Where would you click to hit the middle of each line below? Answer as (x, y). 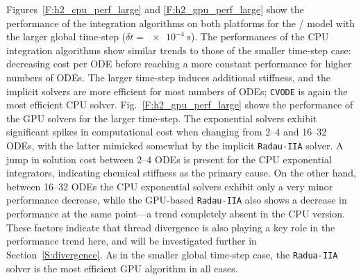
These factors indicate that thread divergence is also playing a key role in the (171, 227)
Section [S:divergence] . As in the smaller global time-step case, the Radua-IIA (172, 254)
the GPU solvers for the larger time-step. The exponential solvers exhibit (162, 118)
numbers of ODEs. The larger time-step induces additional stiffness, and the (168, 77)
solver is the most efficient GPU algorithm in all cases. (122, 268)
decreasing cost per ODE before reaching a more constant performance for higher (179, 64)
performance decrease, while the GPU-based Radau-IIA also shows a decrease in (177, 200)
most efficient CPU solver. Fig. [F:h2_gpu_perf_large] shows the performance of (180, 105)
